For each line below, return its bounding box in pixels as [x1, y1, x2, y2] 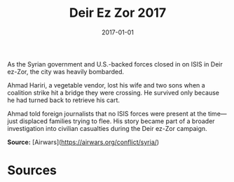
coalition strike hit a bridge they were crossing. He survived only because [7, 88, 219, 97]
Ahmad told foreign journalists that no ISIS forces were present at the [7, 109, 207, 118]
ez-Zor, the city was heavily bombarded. [7, 67, 125, 76]
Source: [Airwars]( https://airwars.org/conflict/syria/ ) [7, 138, 160, 146]
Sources [7, 162, 57, 178]
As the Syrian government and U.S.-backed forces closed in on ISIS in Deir [7, 59, 223, 68]
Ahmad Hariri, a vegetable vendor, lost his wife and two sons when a [7, 80, 205, 89]
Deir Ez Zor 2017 [69, 5, 167, 21]
